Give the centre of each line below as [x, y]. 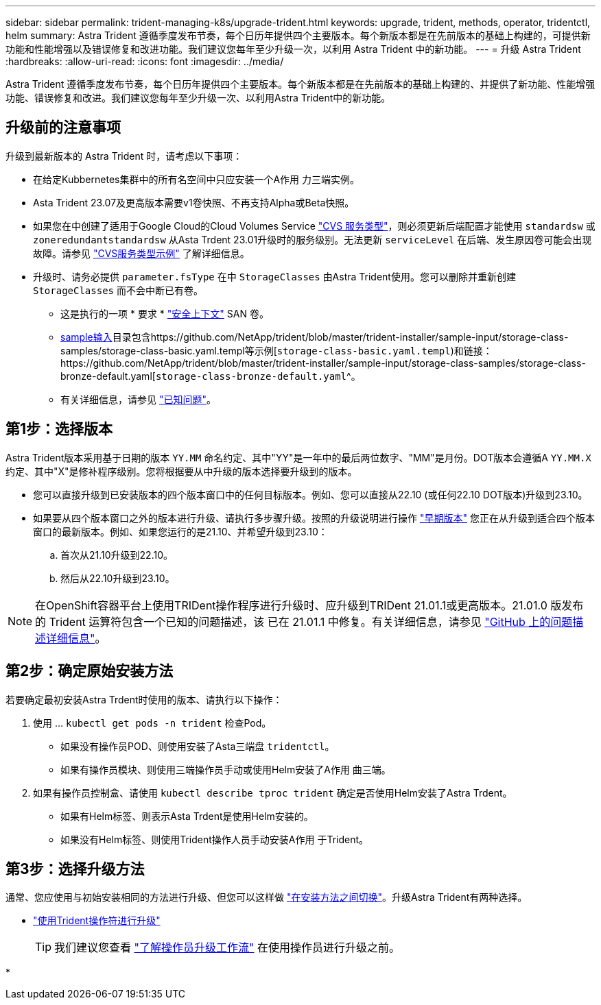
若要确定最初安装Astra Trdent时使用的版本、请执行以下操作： [144, 699]
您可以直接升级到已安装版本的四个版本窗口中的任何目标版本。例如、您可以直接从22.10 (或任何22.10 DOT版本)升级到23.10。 [310, 494]
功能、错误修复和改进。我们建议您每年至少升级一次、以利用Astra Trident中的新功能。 [198, 98]
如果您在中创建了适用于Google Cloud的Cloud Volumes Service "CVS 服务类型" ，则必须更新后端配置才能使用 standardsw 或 [314, 226]
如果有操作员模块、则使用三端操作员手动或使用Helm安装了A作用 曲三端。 [226, 769]
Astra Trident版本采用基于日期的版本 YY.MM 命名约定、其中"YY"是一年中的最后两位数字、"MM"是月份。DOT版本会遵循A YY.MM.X [298, 457]
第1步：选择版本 [59, 429]
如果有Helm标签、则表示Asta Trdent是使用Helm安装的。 [187, 816]
